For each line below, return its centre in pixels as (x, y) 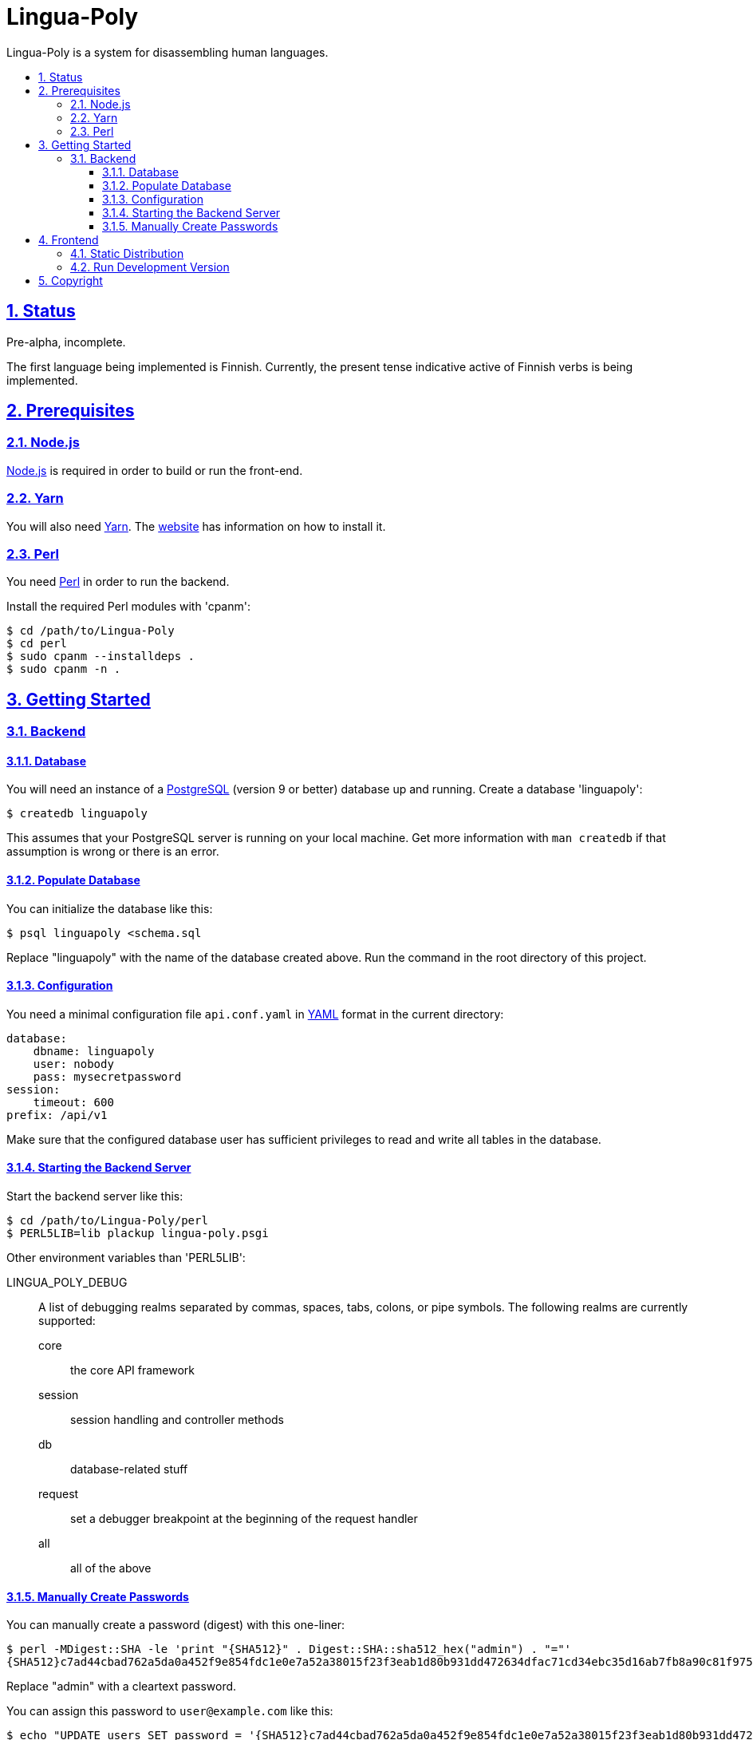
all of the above (111, 1568)
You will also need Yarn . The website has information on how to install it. (196, 526)
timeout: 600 (73, 1102)
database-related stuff (129, 1469)
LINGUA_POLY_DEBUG (67, 1283)
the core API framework (133, 1370)
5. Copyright (71, 280)
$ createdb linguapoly (77, 814)
